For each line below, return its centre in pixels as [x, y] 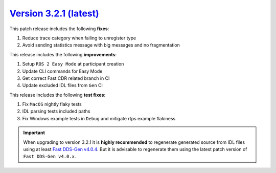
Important [34, 133]
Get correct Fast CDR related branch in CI [66, 78]
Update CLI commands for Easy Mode [62, 71]
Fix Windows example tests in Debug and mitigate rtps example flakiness [99, 118]
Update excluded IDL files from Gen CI [63, 85]
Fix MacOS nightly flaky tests [52, 104]
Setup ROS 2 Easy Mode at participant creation [73, 64]
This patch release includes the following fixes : [59, 29]
